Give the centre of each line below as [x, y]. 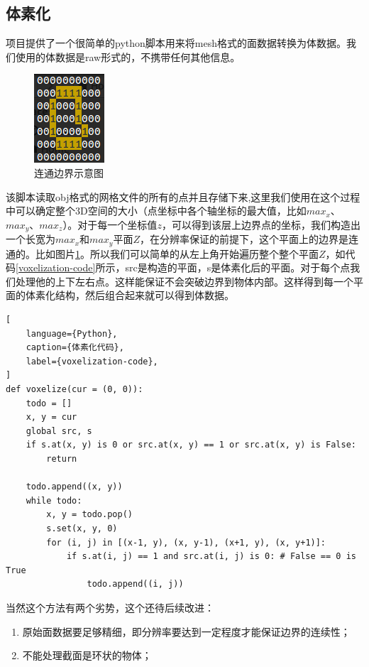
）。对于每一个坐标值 [110, 224]
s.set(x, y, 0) [82, 528]
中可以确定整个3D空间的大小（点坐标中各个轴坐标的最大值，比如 [156, 211]
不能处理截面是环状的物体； [87, 655]
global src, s [59, 431]
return [62, 459]
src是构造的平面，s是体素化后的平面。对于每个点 [238, 267]
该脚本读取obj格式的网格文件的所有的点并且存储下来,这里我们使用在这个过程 [183, 196]
